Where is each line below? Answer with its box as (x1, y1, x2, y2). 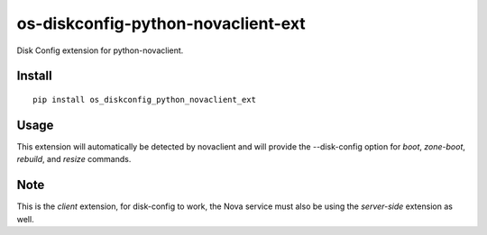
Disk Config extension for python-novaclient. (16, 45, 184, 56)
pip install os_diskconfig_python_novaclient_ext (32, 95, 257, 104)
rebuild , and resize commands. (16, 154, 132, 165)
